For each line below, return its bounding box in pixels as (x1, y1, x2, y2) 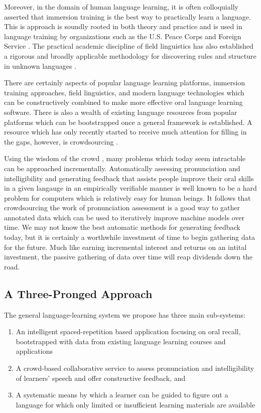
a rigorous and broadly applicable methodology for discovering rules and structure (4, 50, 256, 61)
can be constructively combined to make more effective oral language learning (4, 97, 243, 107)
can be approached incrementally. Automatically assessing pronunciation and (4, 163, 240, 173)
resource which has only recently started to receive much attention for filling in (4, 126, 247, 137)
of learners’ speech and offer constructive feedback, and (16, 372, 186, 383)
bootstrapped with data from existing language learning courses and (16, 336, 226, 346)
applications (16, 346, 53, 356)
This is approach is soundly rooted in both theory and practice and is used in (4, 21, 242, 32)
